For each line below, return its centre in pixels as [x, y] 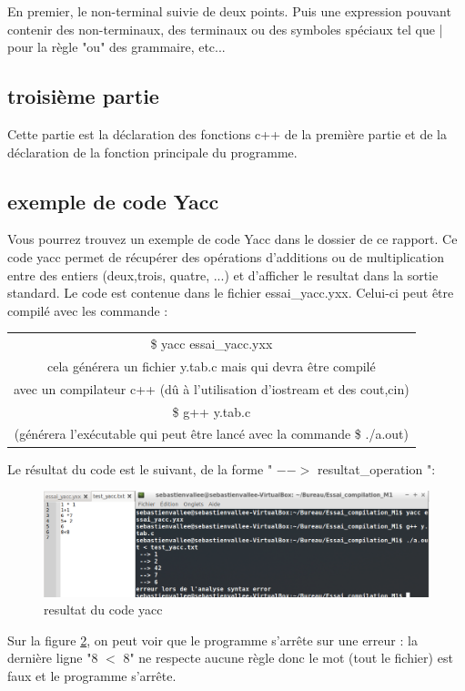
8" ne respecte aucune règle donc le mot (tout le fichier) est [288, 658]
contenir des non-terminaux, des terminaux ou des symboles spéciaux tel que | [225, 29]
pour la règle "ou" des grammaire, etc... [116, 47]
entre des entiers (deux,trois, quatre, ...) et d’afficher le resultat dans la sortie [223, 274]
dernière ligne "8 [53, 658]
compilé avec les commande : [88, 310]
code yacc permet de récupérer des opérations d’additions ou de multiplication [226, 256]
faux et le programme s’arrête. [92, 675]
